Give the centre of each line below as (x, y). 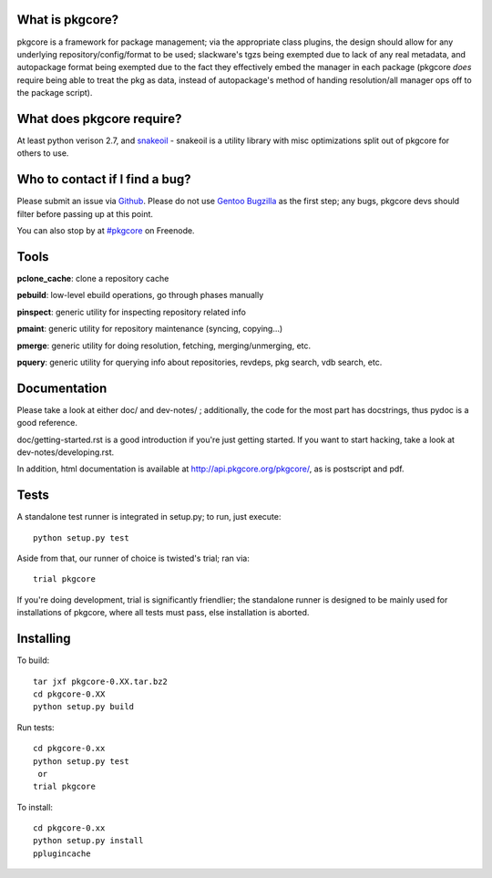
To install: (35, 807)
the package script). (55, 93)
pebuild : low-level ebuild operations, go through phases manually (140, 295)
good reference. (47, 423)
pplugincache (62, 853)
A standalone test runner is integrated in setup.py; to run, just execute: (149, 517)
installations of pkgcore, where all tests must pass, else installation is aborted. (163, 613)
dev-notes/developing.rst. (66, 452)
